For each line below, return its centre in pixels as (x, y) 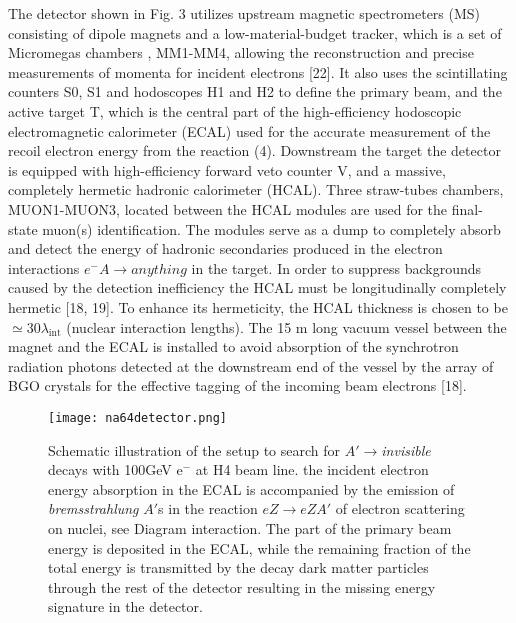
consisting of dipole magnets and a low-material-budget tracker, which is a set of (255, 32)
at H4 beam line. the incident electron (312, 469)
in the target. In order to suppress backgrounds (336, 267)
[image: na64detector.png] (137, 417)
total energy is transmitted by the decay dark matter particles (238, 567)
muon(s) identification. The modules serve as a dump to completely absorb (271, 228)
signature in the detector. (125, 606)
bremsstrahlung (93, 508)
